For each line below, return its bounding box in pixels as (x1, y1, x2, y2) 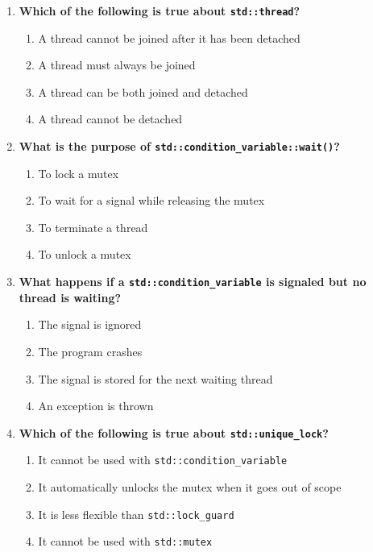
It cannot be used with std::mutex (38, 533, 213, 550)
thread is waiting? (19, 288, 122, 305)
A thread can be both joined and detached (38, 83, 248, 100)
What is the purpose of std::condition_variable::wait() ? (19, 138, 340, 155)
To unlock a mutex (38, 246, 131, 263)
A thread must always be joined (38, 56, 196, 73)
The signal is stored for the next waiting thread (38, 370, 273, 387)
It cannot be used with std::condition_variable (38, 451, 288, 468)
